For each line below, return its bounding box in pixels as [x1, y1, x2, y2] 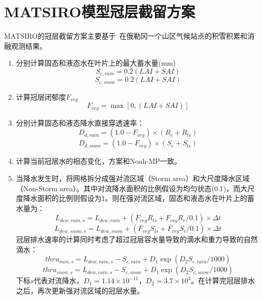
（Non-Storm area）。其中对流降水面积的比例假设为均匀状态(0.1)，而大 [16, 183, 248, 193]
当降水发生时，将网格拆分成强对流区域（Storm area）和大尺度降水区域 [16, 172, 250, 183]
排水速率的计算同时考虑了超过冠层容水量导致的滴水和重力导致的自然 [30, 234, 258, 245]
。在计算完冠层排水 [191, 275, 255, 286]
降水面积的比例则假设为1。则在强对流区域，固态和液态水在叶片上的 [23, 193, 247, 203]
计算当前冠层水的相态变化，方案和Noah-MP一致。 [16, 156, 182, 166]
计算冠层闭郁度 [16, 91, 66, 102]
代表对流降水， [34, 275, 84, 286]
